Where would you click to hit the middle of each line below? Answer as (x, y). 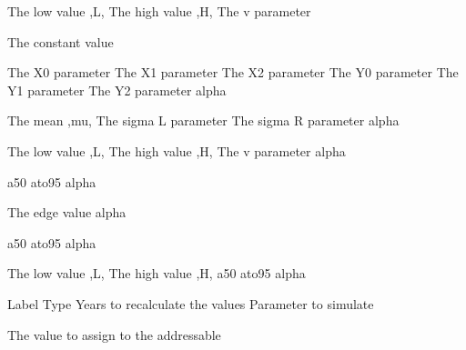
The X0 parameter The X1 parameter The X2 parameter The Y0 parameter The (233, 72)
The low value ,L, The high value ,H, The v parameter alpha (177, 150)
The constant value (61, 41)
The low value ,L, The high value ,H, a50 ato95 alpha (157, 273)
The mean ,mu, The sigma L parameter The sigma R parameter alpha (203, 120)
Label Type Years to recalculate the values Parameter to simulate (191, 303)
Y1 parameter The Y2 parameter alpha (117, 90)
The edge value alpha (67, 212)
